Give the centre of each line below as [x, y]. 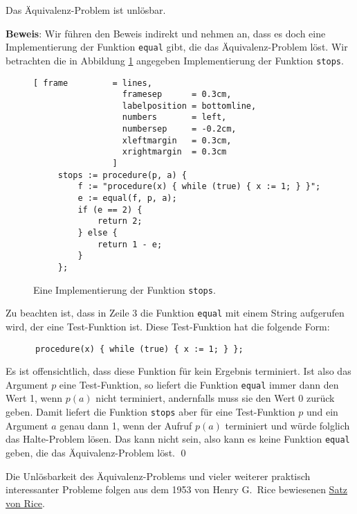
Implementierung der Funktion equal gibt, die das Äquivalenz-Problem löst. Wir [177, 47]
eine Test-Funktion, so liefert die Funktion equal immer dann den [199, 384]
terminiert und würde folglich [287, 425]
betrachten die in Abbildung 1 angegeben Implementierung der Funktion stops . [175, 60]
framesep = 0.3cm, [177, 95]
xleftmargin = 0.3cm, [177, 140]
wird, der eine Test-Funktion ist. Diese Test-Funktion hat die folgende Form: [168, 326]
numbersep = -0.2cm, [179, 129]
